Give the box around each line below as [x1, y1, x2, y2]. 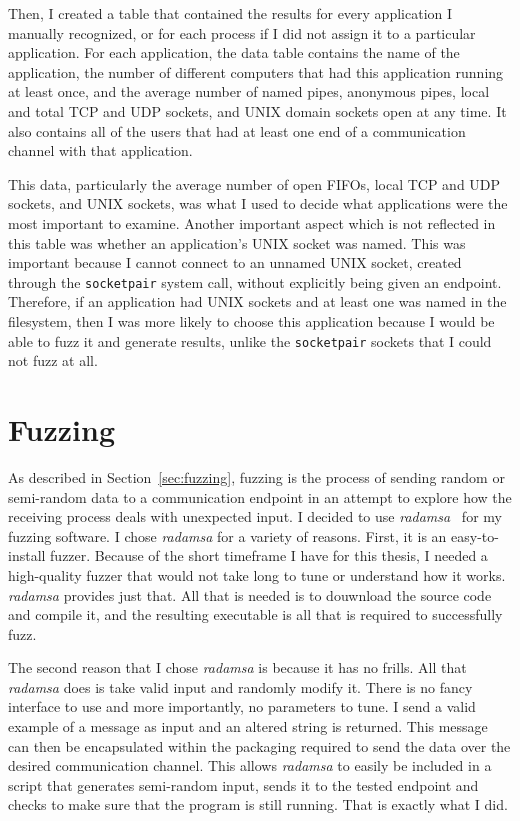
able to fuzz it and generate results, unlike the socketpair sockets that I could [8, 330, 492, 351]
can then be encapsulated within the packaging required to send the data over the [8, 735, 511, 756]
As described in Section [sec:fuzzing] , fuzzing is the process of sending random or [8, 466, 505, 487]
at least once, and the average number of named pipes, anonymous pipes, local [8, 81, 490, 102]
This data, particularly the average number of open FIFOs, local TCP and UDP [8, 173, 501, 194]
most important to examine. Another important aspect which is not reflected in [8, 212, 496, 233]
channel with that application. [8, 140, 193, 161]
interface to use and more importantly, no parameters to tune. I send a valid [8, 696, 476, 717]
